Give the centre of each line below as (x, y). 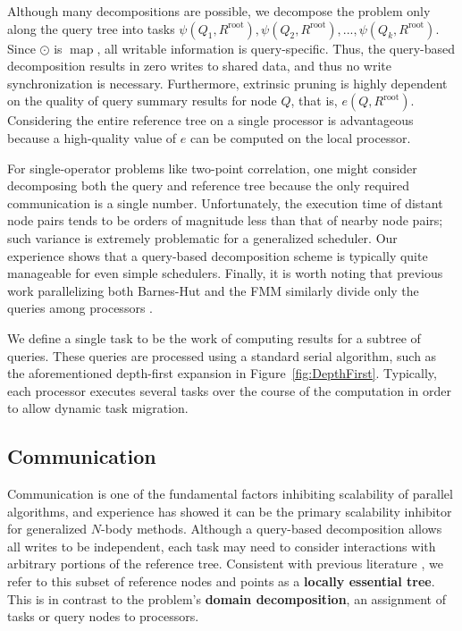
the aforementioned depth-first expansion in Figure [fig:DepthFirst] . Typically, (222, 373)
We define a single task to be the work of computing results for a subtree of (214, 337)
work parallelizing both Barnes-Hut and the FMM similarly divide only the (213, 290)
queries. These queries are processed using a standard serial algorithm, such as (222, 355)
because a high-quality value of (92, 137)
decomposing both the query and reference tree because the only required (208, 185)
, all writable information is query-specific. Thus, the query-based (276, 48)
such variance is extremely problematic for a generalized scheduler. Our (202, 237)
